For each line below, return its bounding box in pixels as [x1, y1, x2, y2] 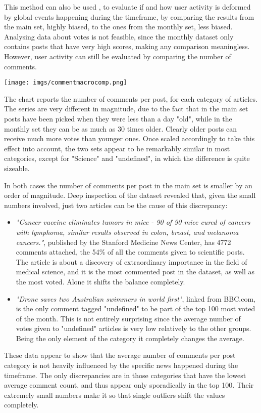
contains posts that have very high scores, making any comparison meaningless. [4, 41, 250, 52]
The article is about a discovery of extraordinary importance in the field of [16, 256, 247, 267]
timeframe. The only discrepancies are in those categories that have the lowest [4, 369, 246, 380]
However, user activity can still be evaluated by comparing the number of [4, 51, 231, 61]
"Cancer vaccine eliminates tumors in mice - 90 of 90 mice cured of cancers [16, 217, 250, 227]
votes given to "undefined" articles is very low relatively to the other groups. [16, 323, 251, 334]
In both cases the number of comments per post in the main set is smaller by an [4, 180, 252, 190]
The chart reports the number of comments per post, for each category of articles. [4, 93, 257, 104]
